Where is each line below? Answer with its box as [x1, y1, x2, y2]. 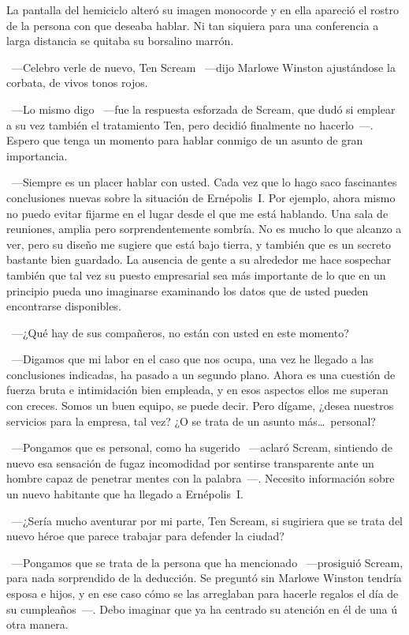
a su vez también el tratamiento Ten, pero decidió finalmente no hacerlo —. [6, 116, 374, 133]
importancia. [6, 147, 68, 163]
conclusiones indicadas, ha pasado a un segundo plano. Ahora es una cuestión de [6, 366, 396, 382]
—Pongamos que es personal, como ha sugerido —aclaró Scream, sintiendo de [11, 439, 392, 456]
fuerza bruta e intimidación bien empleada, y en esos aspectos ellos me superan [6, 381, 389, 398]
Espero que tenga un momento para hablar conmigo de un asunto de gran [6, 132, 363, 148]
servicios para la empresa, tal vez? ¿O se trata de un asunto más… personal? [6, 412, 376, 429]
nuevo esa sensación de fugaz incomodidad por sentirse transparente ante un [6, 454, 374, 471]
